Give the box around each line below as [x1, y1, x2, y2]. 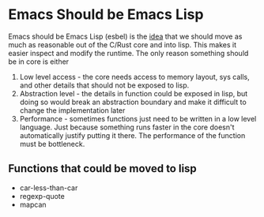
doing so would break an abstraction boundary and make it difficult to [19, 97, 247, 107]
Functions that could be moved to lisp [8, 162, 198, 175]
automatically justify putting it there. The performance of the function [19, 130, 246, 140]
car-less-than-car [19, 183, 78, 193]
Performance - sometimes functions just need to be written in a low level [19, 114, 257, 123]
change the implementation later [19, 105, 126, 115]
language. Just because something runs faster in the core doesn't [19, 122, 235, 132]
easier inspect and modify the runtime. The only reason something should [8, 48, 249, 58]
